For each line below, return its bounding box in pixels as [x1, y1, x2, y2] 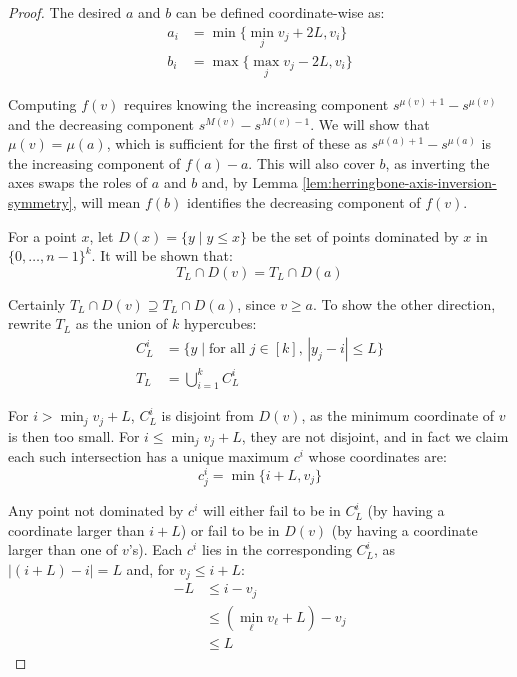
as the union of [75, 313, 168, 334]
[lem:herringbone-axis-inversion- [302, 172, 497, 193]
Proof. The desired [8, 2, 122, 22]
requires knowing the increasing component [123, 94, 389, 115]
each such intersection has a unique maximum [8, 446, 290, 467]
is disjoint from [161, 405, 254, 426]
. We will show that [310, 113, 430, 134]
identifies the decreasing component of [187, 192, 421, 213]
